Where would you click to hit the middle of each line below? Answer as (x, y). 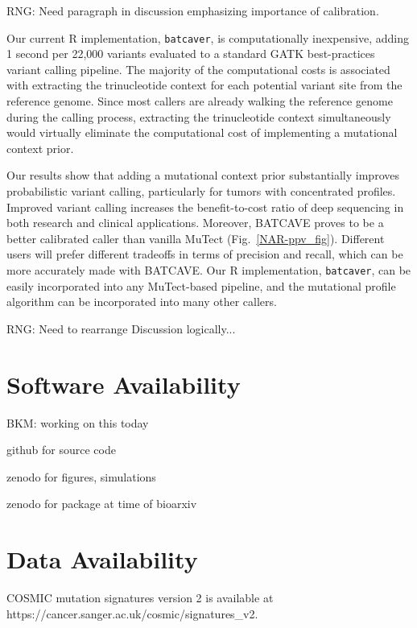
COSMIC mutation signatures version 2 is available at (140, 598)
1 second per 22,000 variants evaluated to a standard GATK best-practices (191, 54)
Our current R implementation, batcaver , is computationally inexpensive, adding (208, 37)
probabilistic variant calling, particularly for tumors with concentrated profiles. (201, 191)
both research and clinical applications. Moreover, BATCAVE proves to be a (195, 223)
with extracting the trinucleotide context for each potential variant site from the (204, 85)
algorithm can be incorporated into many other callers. (142, 302)
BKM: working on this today (78, 422)
